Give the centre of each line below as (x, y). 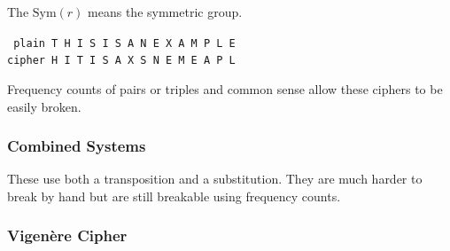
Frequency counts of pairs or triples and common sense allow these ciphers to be (225, 88)
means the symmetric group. (165, 12)
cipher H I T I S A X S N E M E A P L (121, 61)
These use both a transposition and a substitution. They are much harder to (215, 179)
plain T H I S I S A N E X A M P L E (124, 43)
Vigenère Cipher (67, 235)
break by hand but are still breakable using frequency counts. (174, 196)
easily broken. (44, 106)
